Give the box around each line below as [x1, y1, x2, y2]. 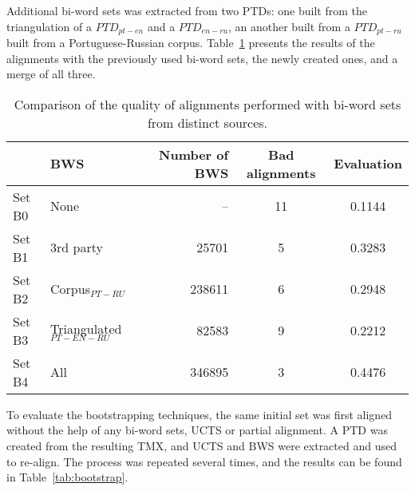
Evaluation [334, 154, 402, 173]
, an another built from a [227, 18, 350, 34]
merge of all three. [6, 65, 96, 82]
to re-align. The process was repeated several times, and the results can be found [6, 453, 402, 469]
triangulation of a [6, 18, 93, 34]
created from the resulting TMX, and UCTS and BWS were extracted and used [6, 438, 397, 454]
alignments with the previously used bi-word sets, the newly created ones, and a [6, 49, 398, 66]
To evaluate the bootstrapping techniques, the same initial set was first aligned [6, 406, 393, 422]
